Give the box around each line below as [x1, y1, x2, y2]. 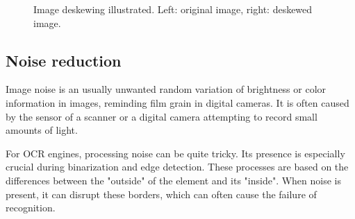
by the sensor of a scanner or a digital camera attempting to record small [6, 109, 317, 123]
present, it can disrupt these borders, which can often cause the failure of [6, 186, 317, 201]
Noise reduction [6, 49, 122, 71]
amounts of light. [6, 123, 78, 137]
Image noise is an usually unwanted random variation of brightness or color [6, 82, 327, 96]
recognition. [6, 200, 56, 215]
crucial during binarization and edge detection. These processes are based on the [6, 159, 349, 174]
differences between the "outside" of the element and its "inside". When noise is [6, 173, 341, 187]
